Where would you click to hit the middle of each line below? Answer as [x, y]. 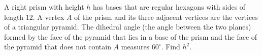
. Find [171, 47]
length [14, 17]
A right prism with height [44, 7]
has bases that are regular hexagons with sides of [169, 7]
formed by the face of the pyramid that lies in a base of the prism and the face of [131, 36]
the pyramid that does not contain [58, 47]
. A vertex [48, 17]
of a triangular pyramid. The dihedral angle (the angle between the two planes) [128, 27]
